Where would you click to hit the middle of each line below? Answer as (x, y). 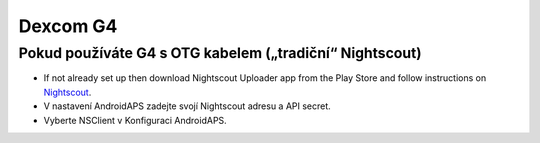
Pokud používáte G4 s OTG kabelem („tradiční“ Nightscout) (220, 53)
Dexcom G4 (68, 26)
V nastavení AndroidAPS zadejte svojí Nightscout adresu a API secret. (187, 106)
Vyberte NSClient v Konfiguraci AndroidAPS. (135, 120)
